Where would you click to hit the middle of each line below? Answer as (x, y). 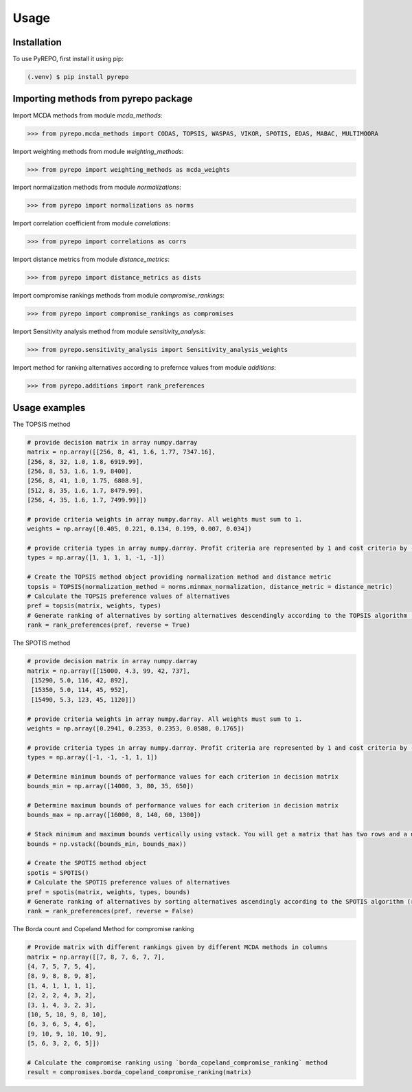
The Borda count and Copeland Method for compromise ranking (103, 929)
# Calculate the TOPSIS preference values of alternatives (128, 597)
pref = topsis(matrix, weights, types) (94, 606)
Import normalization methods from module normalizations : (97, 187)
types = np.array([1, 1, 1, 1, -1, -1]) (96, 558)
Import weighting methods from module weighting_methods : (98, 151)
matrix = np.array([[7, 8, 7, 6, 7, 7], (96, 957)
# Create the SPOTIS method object (87, 863)
